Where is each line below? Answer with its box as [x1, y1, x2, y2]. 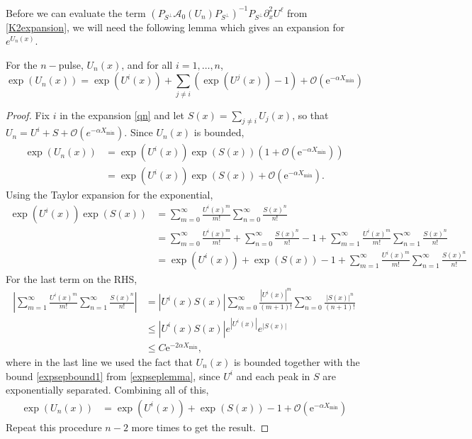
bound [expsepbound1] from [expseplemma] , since [6, 368, 220, 383]
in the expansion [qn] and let [60, 107, 185, 122]
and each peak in [236, 368, 310, 383]
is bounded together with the [233, 354, 360, 369]
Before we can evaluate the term [6, 5, 146, 20]
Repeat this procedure [6, 419, 102, 434]
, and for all [121, 57, 173, 72]
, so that [292, 107, 329, 122]
